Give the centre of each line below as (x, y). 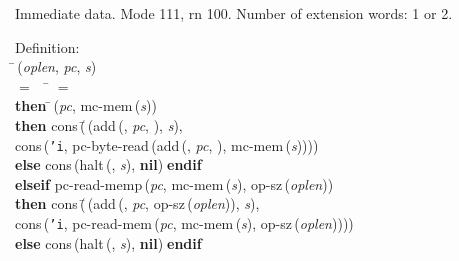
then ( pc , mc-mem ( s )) (86, 105)
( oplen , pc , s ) (57, 66)
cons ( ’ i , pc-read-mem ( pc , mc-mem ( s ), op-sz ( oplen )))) (184, 223)
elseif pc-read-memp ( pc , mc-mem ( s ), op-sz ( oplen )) (174, 183)
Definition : (47, 46)
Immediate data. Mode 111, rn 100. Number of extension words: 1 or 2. (234, 13)
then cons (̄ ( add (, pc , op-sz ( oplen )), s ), (137, 203)
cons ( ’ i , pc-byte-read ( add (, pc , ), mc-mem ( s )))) (167, 144)
